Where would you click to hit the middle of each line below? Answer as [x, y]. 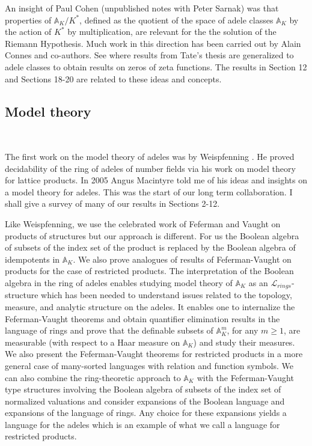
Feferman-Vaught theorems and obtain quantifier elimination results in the [142, 318]
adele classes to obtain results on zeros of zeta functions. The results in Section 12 [156, 66]
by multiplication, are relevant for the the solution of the [172, 32]
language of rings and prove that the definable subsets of [109, 330]
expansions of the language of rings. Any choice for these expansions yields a [146, 413]
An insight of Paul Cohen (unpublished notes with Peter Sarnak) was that [142, 8]
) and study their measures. [244, 342]
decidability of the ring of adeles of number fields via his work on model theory [150, 168]
